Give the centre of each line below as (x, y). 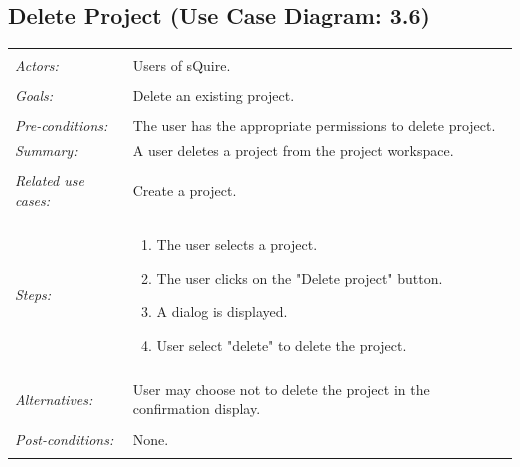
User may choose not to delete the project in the (281, 388)
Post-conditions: (64, 438)
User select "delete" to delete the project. (281, 344)
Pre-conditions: (61, 125)
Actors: (37, 65)
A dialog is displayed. (222, 311)
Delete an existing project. (213, 95)
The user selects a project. (237, 244)
